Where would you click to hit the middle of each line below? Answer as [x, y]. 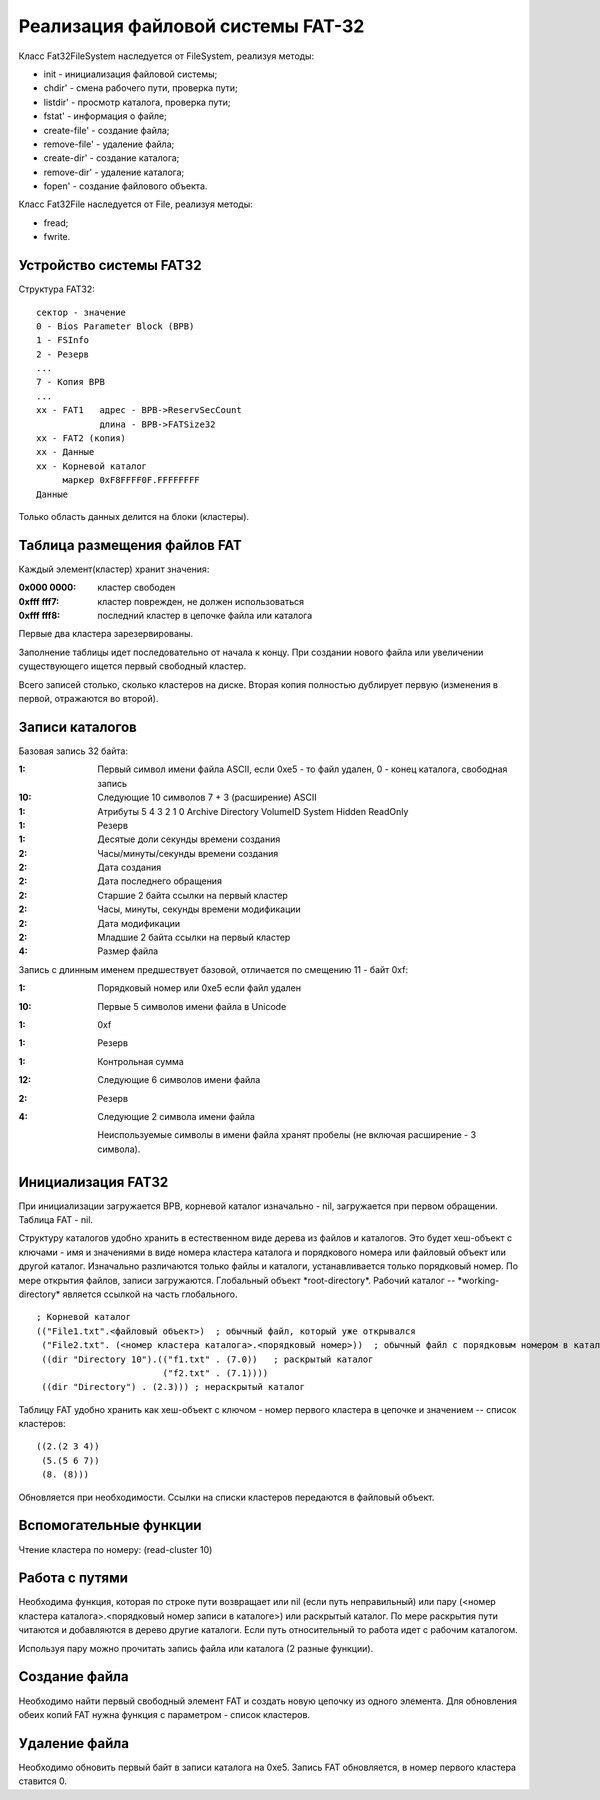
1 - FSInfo [63, 340]
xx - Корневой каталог [92, 466]
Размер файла [128, 951]
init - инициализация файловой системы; [130, 74]
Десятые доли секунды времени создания [189, 839]
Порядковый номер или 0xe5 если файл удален [199, 988]
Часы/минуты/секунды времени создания [188, 853]
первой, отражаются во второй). [88, 699]
